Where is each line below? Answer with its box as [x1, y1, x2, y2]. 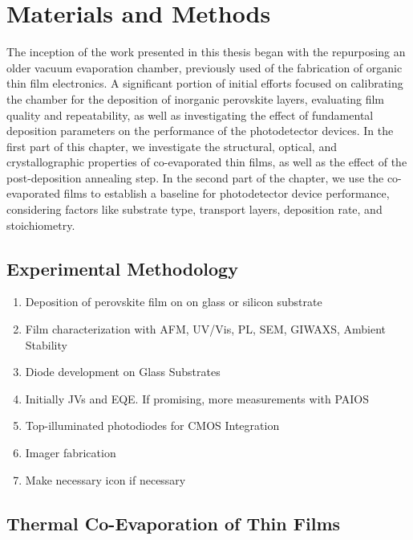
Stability [25, 336, 67, 353]
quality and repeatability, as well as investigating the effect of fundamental [6, 106, 374, 123]
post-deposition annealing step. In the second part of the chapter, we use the [6, 169, 384, 186]
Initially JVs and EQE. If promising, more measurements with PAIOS [25, 390, 370, 407]
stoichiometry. [6, 216, 75, 233]
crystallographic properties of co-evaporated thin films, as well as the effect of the [6, 153, 407, 170]
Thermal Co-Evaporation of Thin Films [6, 510, 341, 535]
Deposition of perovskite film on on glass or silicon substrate [25, 293, 322, 310]
